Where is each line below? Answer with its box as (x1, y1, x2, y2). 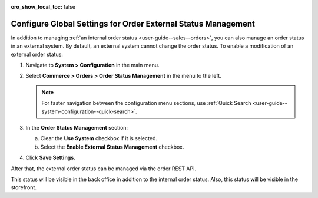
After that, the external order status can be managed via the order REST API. (11, 165, 197, 172)
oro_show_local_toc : (11, 4, 63, 10)
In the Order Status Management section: (25, 124, 128, 131)
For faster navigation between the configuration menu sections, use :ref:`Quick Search (41, 100, 251, 107)
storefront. (11, 184, 37, 191)
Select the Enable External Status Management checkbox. (40, 143, 184, 150)
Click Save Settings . (25, 154, 76, 161)
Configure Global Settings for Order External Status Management (11, 18, 256, 29)
